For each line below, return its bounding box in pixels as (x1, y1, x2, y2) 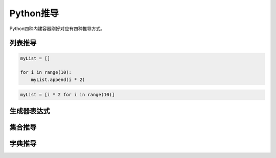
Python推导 (9, 8, 59, 19)
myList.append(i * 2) (31, 76, 85, 83)
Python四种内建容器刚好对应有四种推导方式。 (9, 25, 105, 32)
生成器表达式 (9, 107, 50, 115)
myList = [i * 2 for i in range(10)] (20, 92, 115, 98)
